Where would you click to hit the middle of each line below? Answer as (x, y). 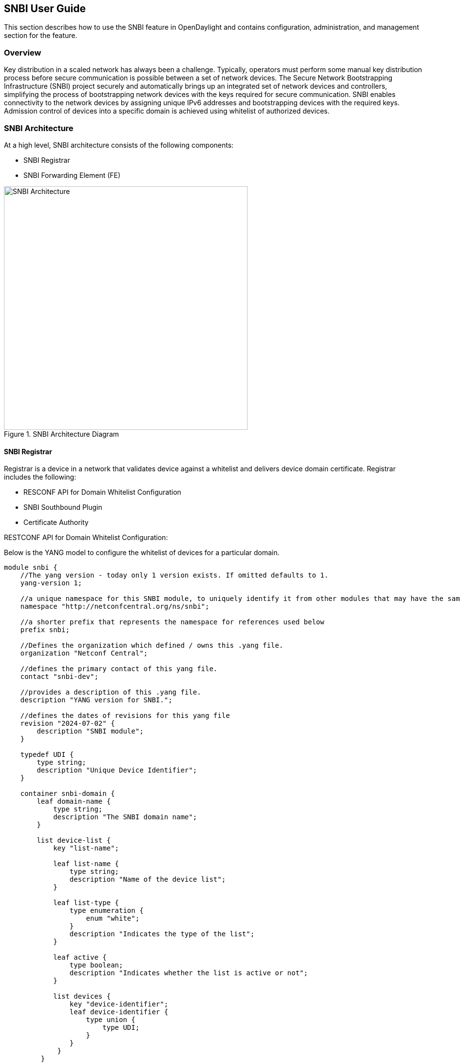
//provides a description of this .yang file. (111, 692)
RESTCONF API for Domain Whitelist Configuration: (86, 538)
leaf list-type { (86, 903)
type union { (111, 1020)
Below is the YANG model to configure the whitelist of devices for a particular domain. (142, 553)
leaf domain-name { (74, 802)
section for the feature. (41, 36)
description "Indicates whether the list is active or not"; (189, 973)
